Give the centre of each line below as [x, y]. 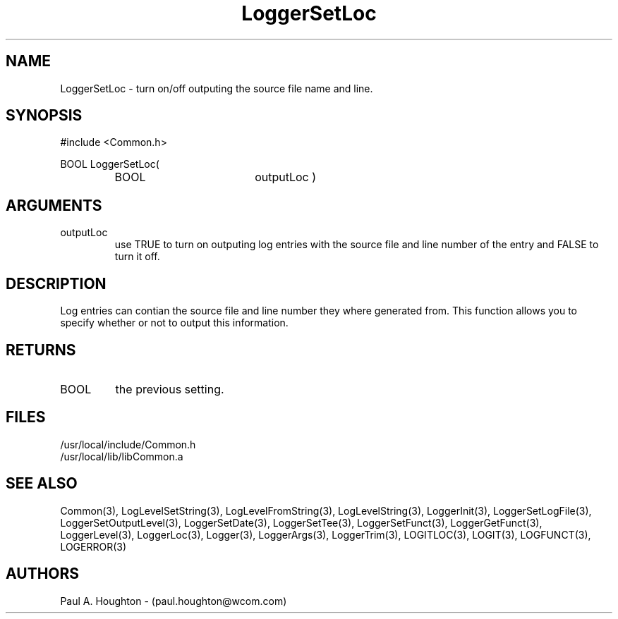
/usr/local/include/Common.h [128, 444]
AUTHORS [43, 574]
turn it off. [137, 257]
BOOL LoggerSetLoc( [110, 164]
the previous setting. [170, 389]
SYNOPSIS [44, 116]
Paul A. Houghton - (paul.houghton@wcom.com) [174, 601]
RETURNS [41, 350]
